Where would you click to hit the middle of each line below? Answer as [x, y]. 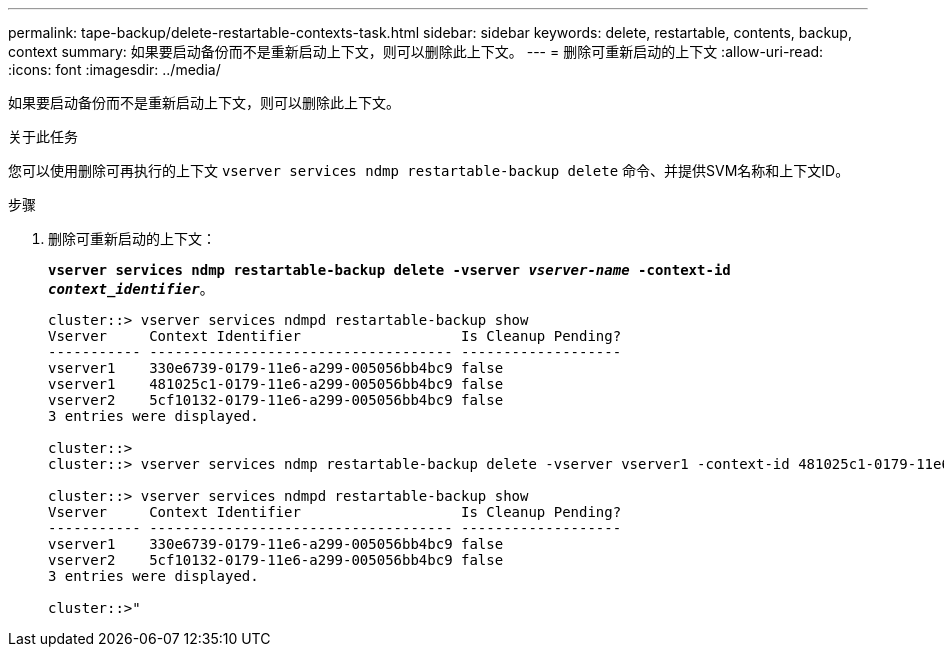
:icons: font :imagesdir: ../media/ [114, 69]
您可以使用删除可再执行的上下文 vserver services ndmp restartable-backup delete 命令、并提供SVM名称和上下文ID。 [429, 170]
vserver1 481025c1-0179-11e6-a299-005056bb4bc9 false [276, 384]
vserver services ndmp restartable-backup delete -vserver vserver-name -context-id [389, 270]
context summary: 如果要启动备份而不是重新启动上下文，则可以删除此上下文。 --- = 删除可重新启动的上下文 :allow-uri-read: [416, 51]
